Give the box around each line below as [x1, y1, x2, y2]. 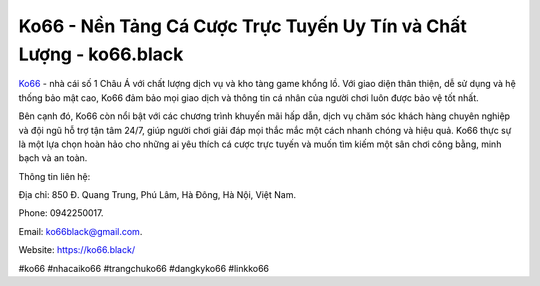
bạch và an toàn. [18, 152, 88, 164]
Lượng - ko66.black [18, 43, 184, 65]
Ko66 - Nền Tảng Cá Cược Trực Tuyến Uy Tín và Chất [18, 15, 467, 37]
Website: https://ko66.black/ [18, 244, 135, 256]
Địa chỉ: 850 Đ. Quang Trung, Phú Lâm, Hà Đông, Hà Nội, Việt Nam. [18, 189, 297, 201]
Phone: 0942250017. [18, 207, 104, 219]
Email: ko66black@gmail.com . [18, 225, 143, 237]
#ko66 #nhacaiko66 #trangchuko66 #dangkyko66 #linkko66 [18, 262, 270, 274]
